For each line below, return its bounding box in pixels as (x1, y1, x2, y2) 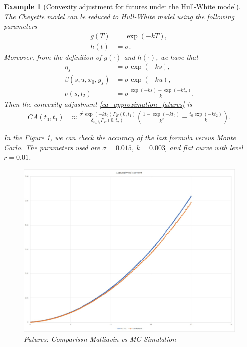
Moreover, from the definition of (4, 51, 102, 62)
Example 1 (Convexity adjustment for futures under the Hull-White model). (4, 1, 241, 11)
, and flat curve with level (165, 142, 243, 152)
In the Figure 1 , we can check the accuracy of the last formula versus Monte (4, 132, 236, 143)
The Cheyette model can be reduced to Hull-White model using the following (4, 11, 234, 21)
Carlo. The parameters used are (4, 142, 100, 152)
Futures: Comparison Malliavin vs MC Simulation (24, 333, 176, 344)
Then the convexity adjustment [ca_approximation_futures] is (4, 99, 192, 109)
